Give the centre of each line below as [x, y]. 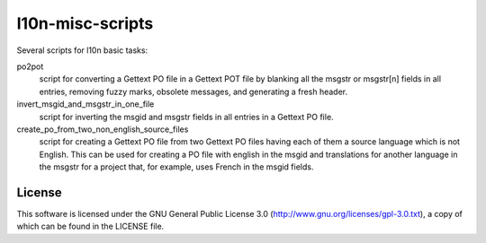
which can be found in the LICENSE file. [90, 226]
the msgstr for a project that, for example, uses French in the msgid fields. [176, 167]
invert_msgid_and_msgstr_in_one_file [85, 104]
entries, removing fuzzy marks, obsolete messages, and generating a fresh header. [193, 91]
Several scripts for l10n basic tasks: [82, 50]
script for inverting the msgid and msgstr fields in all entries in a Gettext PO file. [186, 117]
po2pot [30, 66]
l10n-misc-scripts [85, 23]
